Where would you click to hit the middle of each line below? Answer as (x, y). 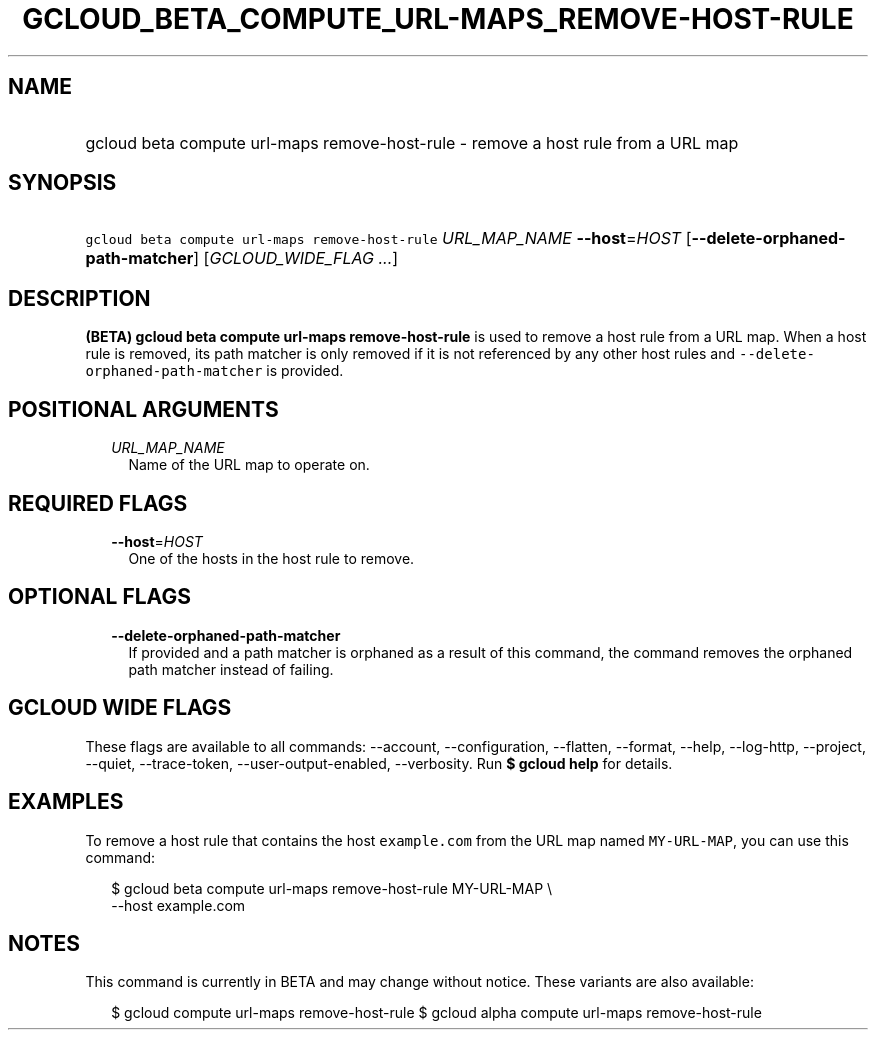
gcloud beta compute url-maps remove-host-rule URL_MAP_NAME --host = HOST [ (388, 238)
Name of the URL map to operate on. (249, 465)
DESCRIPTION (79, 298)
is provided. (305, 371)
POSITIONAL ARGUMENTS (143, 409)
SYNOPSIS (62, 183)
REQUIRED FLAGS (98, 503)
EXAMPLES (66, 802)
